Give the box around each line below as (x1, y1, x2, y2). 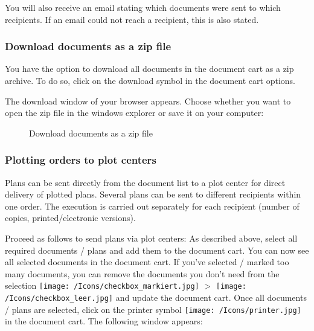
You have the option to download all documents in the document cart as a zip (5, 62, 294, 75)
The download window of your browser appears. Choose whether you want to (5, 94, 291, 107)
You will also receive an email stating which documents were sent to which (5, 1, 281, 13)
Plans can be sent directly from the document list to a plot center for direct (5, 176, 286, 188)
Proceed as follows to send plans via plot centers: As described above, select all (5, 231, 298, 244)
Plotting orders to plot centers (5, 152, 156, 167)
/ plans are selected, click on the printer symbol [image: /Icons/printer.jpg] (5, 303, 301, 315)
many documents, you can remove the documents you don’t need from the (5, 267, 280, 280)
